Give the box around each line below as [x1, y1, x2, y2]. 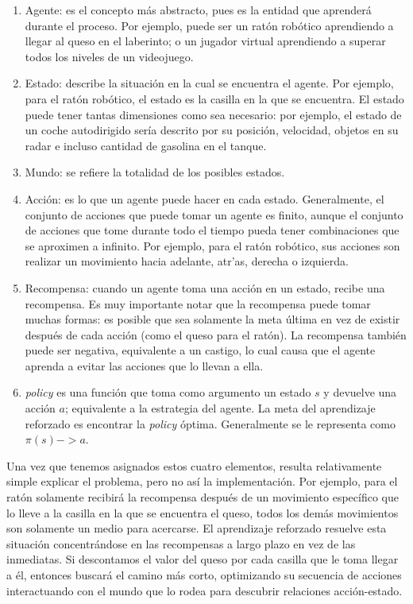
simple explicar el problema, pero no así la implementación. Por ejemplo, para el [6, 473, 398, 490]
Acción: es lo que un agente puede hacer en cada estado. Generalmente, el [25, 190, 384, 207]
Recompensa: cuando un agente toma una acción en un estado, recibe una [25, 279, 385, 296]
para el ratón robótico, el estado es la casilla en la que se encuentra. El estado [25, 90, 404, 106]
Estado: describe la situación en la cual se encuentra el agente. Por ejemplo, [25, 75, 394, 91]
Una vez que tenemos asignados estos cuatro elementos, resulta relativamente [6, 457, 382, 474]
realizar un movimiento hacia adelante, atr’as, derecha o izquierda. [25, 253, 349, 269]
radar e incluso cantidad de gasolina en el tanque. [25, 137, 267, 153]
